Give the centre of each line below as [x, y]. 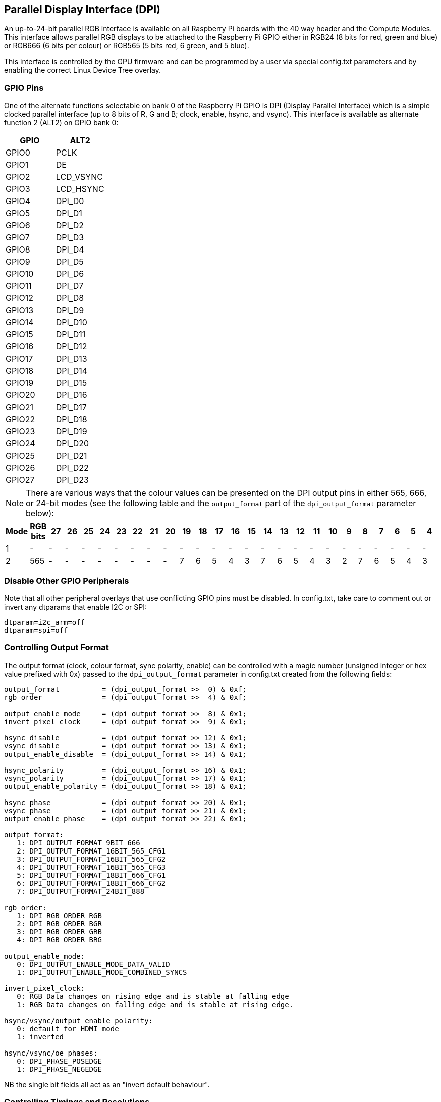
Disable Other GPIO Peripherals [67, 581]
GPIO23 [20, 432]
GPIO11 [19, 286]
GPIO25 [20, 456]
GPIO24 [20, 444]
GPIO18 [20, 371]
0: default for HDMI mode [68, 1029]
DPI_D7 [70, 286]
